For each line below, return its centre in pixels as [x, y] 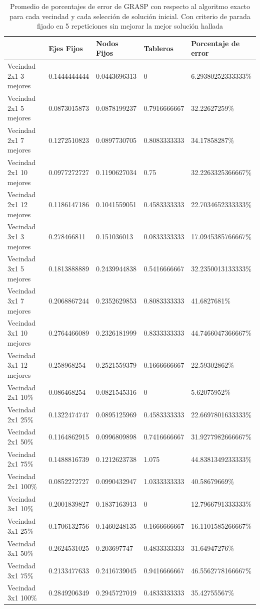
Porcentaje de [215, 43]
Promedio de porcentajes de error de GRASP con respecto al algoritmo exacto [130, 6]
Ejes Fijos [66, 48]
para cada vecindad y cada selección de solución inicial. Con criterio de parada [130, 16]
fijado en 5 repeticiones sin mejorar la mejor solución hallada [130, 26]
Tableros [158, 48]
